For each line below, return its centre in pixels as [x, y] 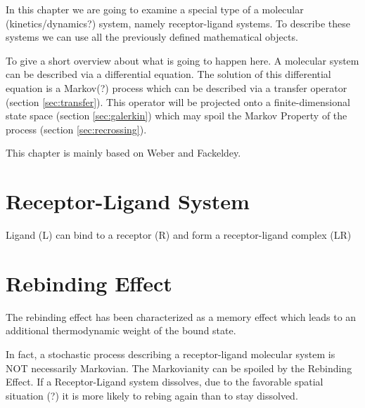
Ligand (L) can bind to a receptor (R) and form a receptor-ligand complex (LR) [179, 235]
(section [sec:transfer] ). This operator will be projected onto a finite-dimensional [178, 101]
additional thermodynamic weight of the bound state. [121, 330]
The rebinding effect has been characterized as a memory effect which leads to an [181, 316]
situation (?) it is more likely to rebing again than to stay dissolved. [152, 395]
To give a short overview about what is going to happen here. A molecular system [182, 60]
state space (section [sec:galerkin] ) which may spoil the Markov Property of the [177, 116]
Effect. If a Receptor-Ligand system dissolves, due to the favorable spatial [165, 382]
